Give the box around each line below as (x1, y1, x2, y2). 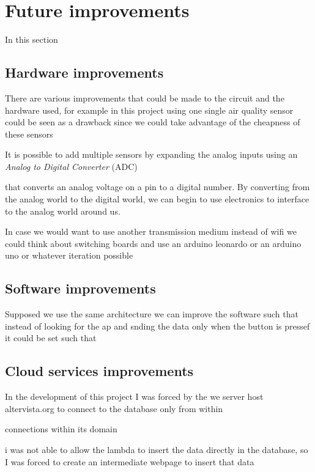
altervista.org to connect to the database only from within (5, 402, 223, 415)
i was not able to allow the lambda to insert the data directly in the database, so (5, 443, 308, 456)
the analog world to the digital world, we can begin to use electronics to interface (5, 193, 309, 205)
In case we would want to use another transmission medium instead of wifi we (5, 225, 297, 238)
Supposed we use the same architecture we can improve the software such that (5, 308, 298, 320)
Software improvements (5, 279, 156, 298)
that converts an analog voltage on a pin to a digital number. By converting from (5, 180, 310, 193)
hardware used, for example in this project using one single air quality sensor (5, 103, 294, 116)
